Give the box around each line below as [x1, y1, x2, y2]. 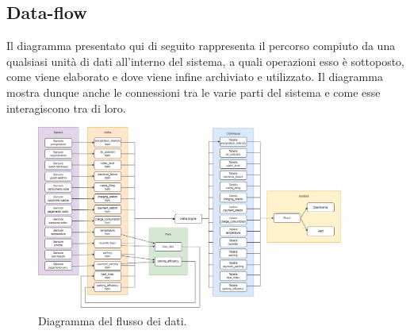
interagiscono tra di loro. [6, 99, 126, 116]
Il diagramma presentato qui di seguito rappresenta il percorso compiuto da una [6, 37, 396, 54]
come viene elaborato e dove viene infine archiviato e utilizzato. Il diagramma [6, 68, 383, 85]
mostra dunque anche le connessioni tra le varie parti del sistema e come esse [6, 83, 381, 100]
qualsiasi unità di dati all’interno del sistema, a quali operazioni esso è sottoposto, [6, 52, 404, 69]
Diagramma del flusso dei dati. [38, 312, 187, 328]
